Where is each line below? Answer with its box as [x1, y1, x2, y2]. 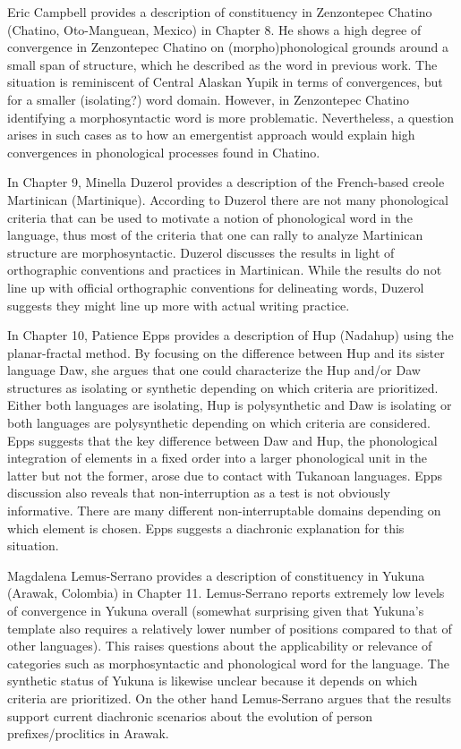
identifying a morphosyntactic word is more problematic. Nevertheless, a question [7, 107, 455, 126]
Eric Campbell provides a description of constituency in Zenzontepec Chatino [7, 3, 432, 21]
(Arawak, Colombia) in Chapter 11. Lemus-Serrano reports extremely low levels [7, 583, 445, 602]
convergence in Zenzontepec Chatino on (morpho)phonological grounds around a [7, 38, 448, 56]
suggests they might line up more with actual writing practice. [7, 295, 350, 314]
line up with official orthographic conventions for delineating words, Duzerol [7, 277, 424, 296]
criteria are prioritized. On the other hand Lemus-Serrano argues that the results [7, 688, 451, 707]
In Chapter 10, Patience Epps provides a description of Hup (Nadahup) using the [7, 326, 454, 345]
